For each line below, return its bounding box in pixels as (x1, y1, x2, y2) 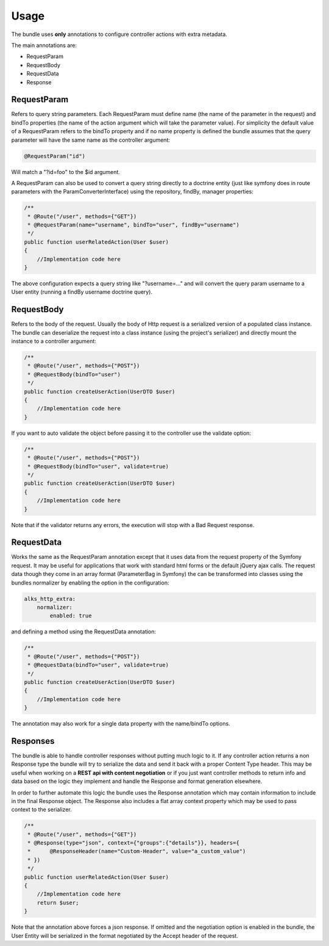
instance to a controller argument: (11, 338, 97, 345)
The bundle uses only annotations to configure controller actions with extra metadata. (11, 31, 228, 38)
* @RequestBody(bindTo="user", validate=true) (27, 463, 169, 470)
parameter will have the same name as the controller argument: (11, 136, 171, 144)
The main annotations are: (11, 42, 77, 49)
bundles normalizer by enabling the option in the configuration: (11, 579, 170, 586)
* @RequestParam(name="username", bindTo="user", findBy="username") (27, 222, 240, 228)
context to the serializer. (11, 806, 73, 813)
